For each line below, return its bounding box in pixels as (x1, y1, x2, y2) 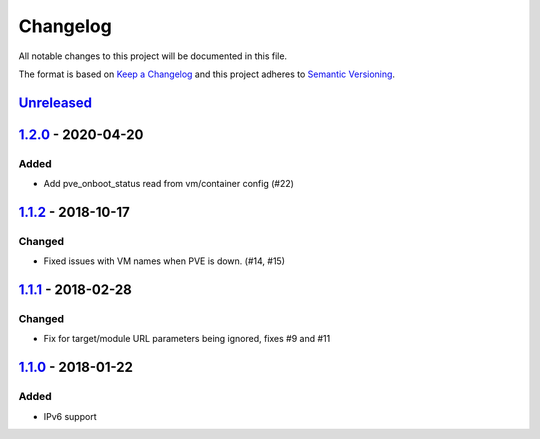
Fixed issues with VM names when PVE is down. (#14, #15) (43, 255, 285, 267)
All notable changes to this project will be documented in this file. (18, 50, 288, 62)
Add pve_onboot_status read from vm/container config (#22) (43, 178, 295, 190)
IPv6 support (43, 410, 97, 422)
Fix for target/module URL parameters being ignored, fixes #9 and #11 (43, 333, 331, 345)
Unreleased (18, 94, 93, 111)
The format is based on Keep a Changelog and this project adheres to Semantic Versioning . (18, 68, 395, 80)
